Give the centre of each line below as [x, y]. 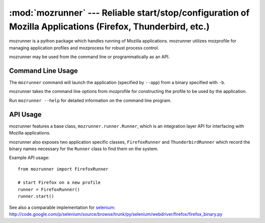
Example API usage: [29, 158]
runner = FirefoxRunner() [49, 189]
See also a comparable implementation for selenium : [62, 207]
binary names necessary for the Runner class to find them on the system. [84, 149]
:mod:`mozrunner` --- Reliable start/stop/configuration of [129, 13]
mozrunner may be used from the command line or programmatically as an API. [89, 57]
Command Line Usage [43, 71]
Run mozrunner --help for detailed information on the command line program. [90, 100]
